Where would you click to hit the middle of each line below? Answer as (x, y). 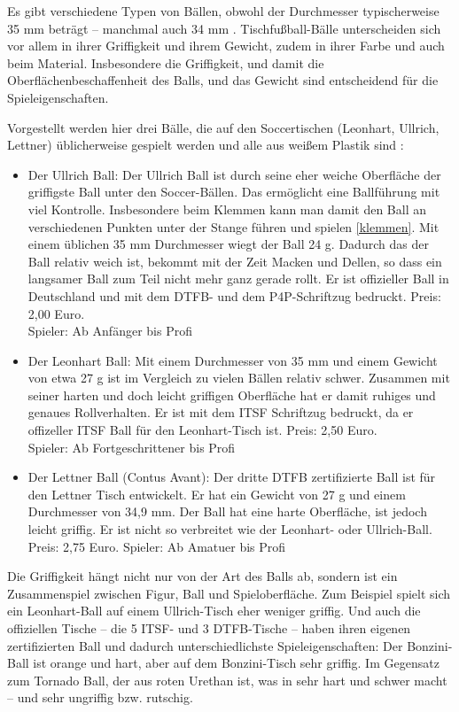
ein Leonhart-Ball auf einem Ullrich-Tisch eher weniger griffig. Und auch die (214, 611)
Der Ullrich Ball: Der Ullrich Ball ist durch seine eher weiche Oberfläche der (234, 174)
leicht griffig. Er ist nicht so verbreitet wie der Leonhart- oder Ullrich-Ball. (230, 529)
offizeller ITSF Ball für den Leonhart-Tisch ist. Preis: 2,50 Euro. (202, 430)
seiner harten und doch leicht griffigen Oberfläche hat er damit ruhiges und (232, 395)
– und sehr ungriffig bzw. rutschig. (100, 697)
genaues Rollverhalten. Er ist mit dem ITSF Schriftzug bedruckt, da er (221, 412)
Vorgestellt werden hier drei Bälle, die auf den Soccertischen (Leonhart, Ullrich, (223, 127)
